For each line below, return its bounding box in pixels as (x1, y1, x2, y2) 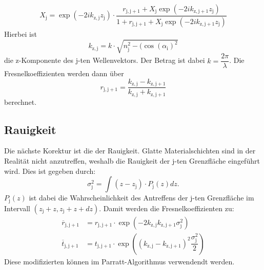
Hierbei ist (4, 28, 37, 39)
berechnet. (4, 96, 37, 107)
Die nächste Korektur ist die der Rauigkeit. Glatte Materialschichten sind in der (4, 145, 256, 156)
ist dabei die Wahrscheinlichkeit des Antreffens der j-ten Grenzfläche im (29, 192, 254, 203)
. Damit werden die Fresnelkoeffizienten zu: (99, 202, 234, 213)
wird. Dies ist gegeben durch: (4, 165, 96, 176)
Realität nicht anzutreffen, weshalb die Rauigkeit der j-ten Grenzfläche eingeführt (4, 155, 260, 166)
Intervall (4, 202, 30, 213)
